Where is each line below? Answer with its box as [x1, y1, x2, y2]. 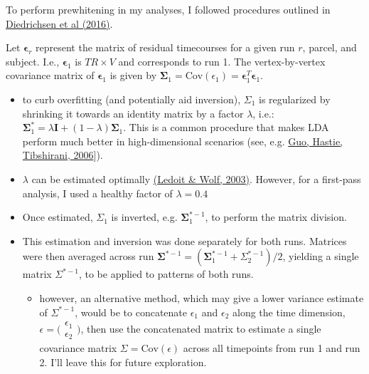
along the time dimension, [232, 304, 346, 319]
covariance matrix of [6, 68, 95, 83]
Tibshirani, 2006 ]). [22, 147, 103, 162]
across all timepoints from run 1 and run [183, 341, 360, 355]
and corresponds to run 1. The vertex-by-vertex [118, 53, 326, 68]
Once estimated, [22, 209, 93, 224]
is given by [109, 68, 157, 83]
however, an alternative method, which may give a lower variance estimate [39, 290, 364, 305]
